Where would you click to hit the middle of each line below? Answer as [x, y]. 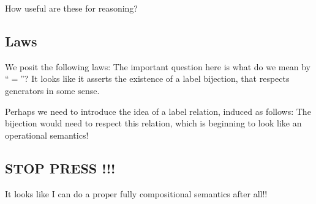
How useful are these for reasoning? [71, 8]
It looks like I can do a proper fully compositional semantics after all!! [136, 193]
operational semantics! [47, 135]
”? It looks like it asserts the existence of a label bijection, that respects [155, 78]
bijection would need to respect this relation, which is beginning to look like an [153, 123]
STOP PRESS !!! [60, 168]
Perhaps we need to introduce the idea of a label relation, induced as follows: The [158, 111]
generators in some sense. [52, 90]
